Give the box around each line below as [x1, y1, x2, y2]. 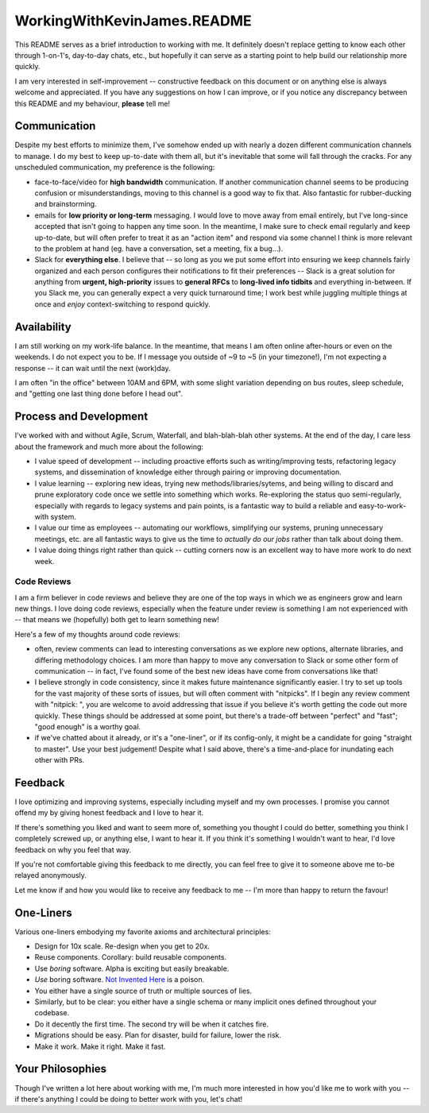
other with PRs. [34, 756, 85, 765]
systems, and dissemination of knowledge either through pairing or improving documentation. [34, 467, 342, 477]
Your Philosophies [14, 1062, 107, 1076]
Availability [14, 320, 71, 334]
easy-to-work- [358, 500, 407, 510]
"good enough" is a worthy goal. [34, 721, 141, 731]
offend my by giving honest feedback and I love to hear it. [14, 808, 204, 817]
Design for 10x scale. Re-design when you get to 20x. [34, 941, 211, 951]
